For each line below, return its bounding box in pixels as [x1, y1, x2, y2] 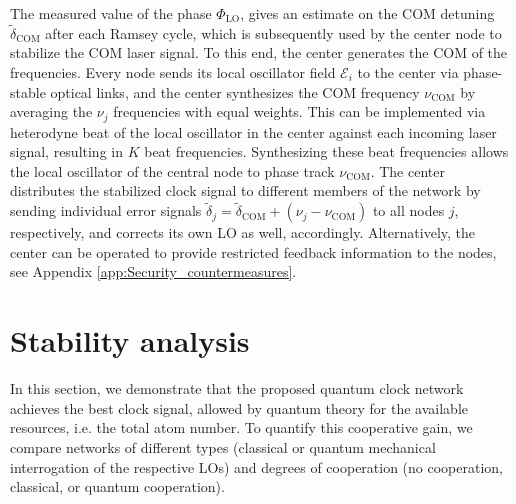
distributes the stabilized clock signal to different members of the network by [10, 180, 481, 201]
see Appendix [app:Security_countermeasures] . [10, 261, 297, 282]
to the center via [357, 62, 459, 82]
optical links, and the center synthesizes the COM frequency [50, 81, 420, 102]
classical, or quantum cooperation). [10, 476, 225, 497]
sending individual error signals [10, 200, 202, 221]
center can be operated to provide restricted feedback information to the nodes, [10, 241, 497, 262]
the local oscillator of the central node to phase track [10, 160, 335, 181]
